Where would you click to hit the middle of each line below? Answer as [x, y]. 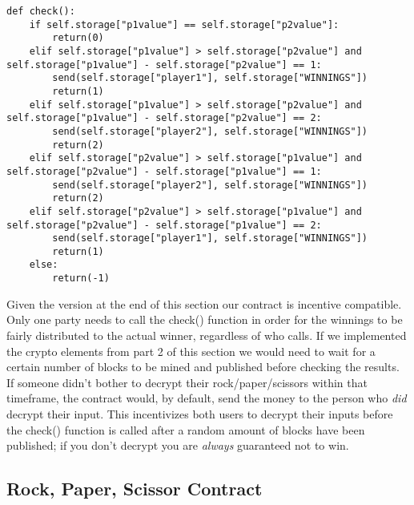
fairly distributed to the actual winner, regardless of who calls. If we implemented [207, 335]
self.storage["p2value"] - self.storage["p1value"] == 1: [164, 171]
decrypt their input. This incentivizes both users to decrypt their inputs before [200, 413]
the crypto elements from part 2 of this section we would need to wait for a [191, 351]
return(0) [78, 38]
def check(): [41, 11]
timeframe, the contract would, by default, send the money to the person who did [207, 398]
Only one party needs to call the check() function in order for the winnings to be [205, 319]
